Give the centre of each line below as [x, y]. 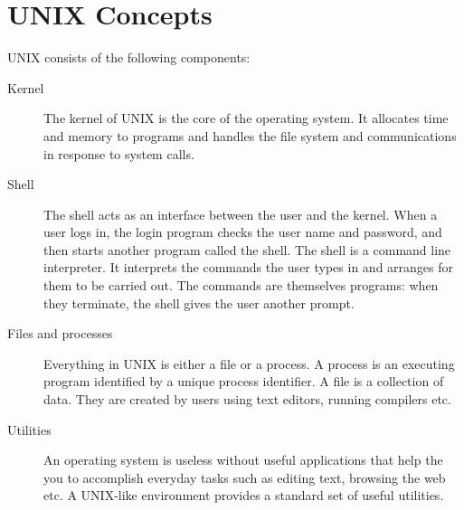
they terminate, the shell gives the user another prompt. [199, 302]
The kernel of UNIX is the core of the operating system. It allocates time [246, 118]
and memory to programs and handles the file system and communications [250, 135]
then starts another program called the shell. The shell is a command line [247, 249]
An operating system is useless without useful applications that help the [243, 460]
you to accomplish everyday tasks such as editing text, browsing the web [245, 477]
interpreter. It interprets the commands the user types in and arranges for [249, 267]
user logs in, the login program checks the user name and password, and [243, 232]
